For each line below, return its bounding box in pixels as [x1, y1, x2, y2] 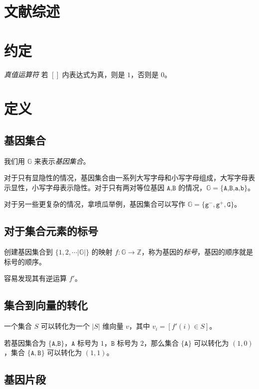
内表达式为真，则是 [62, 69, 125, 79]
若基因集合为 [4, 337, 46, 348]
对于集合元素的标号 [4, 223, 98, 239]
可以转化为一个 [40, 321, 90, 331]
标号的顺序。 [4, 256, 46, 266]
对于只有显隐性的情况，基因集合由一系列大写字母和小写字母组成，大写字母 [4, 172, 248, 183]
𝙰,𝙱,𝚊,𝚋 [223, 184, 245, 192]
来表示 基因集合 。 [34, 155, 90, 166]
